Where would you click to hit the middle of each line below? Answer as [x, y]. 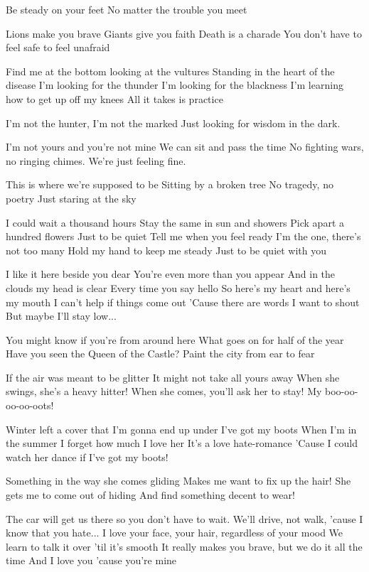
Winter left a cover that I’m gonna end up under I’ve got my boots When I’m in [181, 429]
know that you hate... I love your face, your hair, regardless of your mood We [175, 533]
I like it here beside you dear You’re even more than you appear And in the [171, 274]
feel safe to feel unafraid [58, 47]
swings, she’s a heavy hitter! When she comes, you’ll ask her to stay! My [164, 391]
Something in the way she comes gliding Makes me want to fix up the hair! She [178, 481]
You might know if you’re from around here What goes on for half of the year [175, 339]
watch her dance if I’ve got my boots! [87, 457]
